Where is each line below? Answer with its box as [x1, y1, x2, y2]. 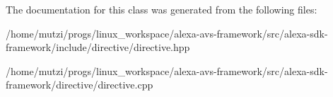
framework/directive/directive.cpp [6, 77, 153, 92]
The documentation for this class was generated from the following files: [6, 2, 317, 16]
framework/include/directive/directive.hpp [6, 40, 190, 55]
